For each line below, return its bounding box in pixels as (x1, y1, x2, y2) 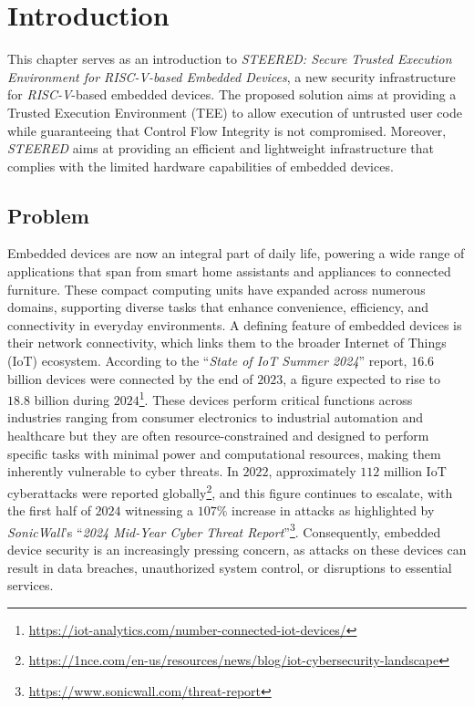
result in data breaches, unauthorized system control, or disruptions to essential (7, 557, 452, 577)
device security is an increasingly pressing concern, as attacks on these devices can (7, 539, 467, 558)
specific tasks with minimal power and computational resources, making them (7, 443, 441, 463)
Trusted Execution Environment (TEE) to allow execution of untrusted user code (7, 102, 462, 121)
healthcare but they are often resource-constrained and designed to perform (7, 426, 429, 445)
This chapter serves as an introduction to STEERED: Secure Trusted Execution (7, 49, 452, 68)
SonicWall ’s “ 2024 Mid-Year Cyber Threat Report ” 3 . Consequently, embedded (7, 519, 441, 541)
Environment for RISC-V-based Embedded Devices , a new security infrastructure (7, 67, 456, 86)
